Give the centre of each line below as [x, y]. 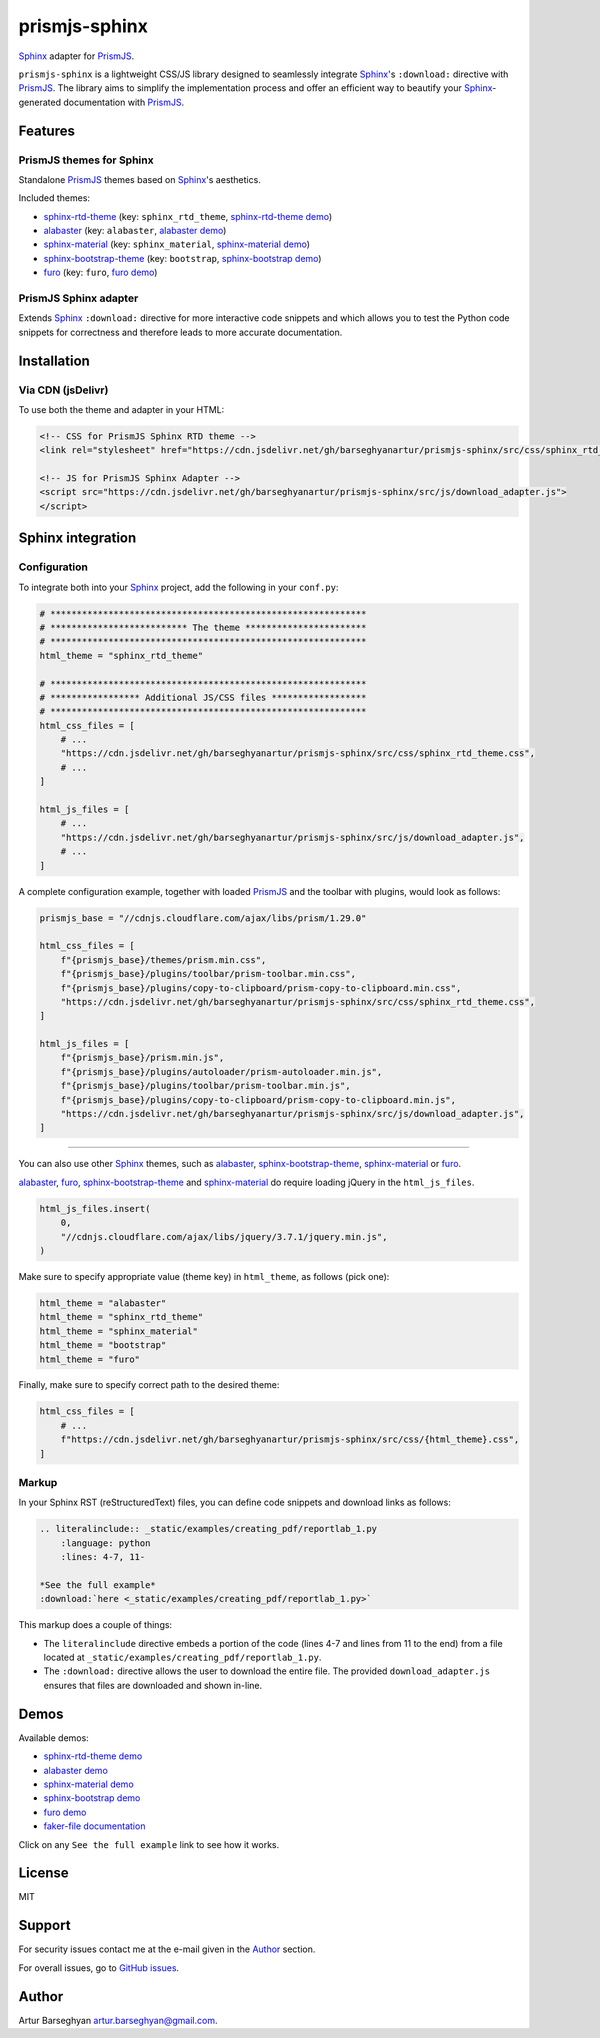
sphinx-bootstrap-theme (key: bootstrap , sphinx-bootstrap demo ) [182, 258]
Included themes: [54, 198]
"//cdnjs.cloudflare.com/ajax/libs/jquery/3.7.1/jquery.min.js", [224, 1236]
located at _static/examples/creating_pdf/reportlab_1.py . [182, 1657]
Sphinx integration [77, 538]
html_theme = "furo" [89, 1359]
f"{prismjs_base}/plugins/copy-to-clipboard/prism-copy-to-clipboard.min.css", [261, 988]
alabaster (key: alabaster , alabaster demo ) [135, 231]
